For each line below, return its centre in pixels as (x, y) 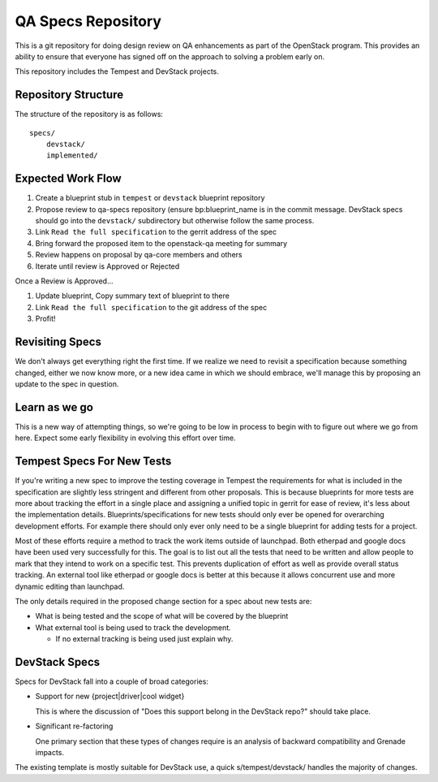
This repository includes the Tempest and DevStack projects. (117, 71)
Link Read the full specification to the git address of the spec (151, 307)
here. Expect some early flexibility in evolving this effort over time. (125, 438)
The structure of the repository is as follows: (89, 114)
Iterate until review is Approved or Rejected (107, 266)
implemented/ (72, 156)
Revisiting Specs (58, 342)
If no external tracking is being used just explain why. (144, 639)
